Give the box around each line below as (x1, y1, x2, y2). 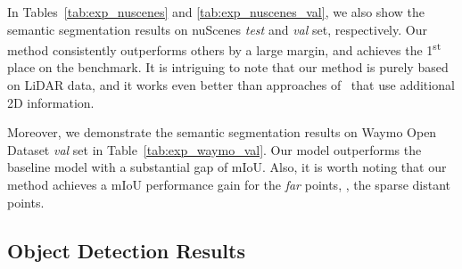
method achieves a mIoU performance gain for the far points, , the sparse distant (7, 175, 451, 193)
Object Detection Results (7, 236, 245, 264)
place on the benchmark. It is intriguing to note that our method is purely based (7, 58, 449, 77)
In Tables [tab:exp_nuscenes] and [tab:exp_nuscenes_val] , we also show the (7, 3, 425, 20)
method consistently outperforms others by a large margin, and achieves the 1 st (7, 38, 441, 59)
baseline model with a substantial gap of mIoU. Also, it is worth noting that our (7, 158, 447, 176)
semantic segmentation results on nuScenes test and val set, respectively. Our (7, 20, 427, 38)
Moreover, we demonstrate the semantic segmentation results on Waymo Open (7, 123, 437, 142)
